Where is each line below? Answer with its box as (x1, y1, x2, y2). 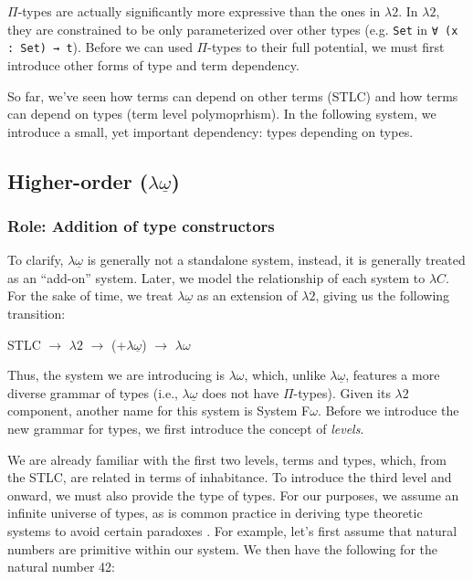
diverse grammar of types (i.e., (7, 383, 178, 402)
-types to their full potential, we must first (207, 37, 445, 57)
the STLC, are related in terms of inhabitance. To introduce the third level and (7, 468, 452, 487)
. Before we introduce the (317, 401, 459, 420)
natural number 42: (7, 557, 115, 576)
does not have (202, 383, 279, 402)
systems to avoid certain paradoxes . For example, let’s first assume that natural (7, 521, 457, 540)
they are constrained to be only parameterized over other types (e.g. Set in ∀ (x (7, 19, 458, 38)
